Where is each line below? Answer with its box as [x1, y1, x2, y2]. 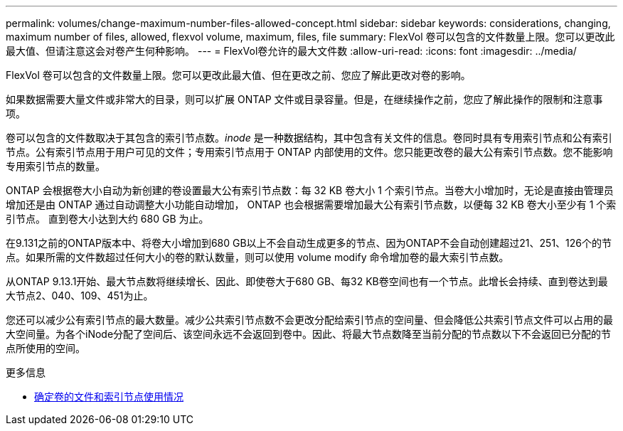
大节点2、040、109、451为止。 [6, 289, 154, 302]
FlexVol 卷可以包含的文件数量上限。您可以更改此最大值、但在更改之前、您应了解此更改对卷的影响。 [6, 69, 471, 81]
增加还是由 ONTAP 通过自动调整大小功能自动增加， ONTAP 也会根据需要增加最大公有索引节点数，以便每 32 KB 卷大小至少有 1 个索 [6, 198, 617, 211]
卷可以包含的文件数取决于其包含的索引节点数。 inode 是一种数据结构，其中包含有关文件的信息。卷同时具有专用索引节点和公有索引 [6, 132, 612, 144]
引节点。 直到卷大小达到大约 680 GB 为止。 [6, 213, 209, 225]
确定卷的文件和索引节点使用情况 [34, 390, 183, 403]
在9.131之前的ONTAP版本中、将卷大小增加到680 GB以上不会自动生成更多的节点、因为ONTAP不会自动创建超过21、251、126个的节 [6, 237, 612, 249]
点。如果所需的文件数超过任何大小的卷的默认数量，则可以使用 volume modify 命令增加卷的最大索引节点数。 [6, 251, 509, 263]
